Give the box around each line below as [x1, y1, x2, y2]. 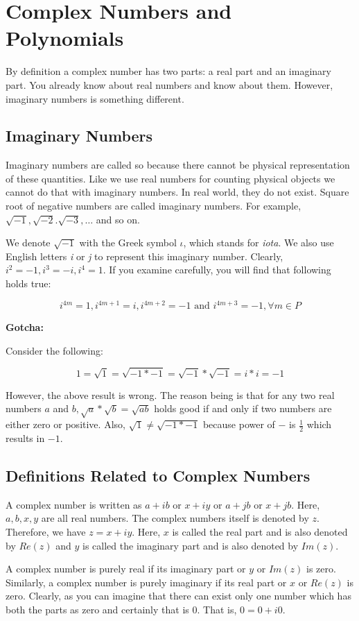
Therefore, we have [6, 525, 86, 539]
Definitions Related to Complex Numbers [6, 465, 310, 486]
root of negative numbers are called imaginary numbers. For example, [6, 198, 301, 213]
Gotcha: [6, 320, 44, 334]
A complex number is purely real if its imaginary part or [6, 561, 246, 576]
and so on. [96, 212, 140, 226]
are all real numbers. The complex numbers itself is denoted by [41, 511, 309, 525]
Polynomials [6, 24, 124, 52]
